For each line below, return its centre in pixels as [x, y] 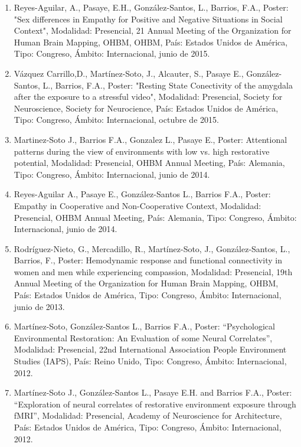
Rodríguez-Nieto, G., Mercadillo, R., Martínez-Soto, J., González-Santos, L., [152, 248]
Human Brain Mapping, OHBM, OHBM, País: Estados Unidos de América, [151, 42]
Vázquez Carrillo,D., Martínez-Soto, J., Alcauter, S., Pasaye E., [129, 73]
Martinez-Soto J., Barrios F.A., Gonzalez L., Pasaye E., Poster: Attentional [150, 139]
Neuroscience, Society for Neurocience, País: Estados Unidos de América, [146, 108]
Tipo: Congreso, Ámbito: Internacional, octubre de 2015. [116, 120]
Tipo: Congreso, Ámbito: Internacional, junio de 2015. [112, 53]
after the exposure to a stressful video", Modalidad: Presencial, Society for [148, 97]
